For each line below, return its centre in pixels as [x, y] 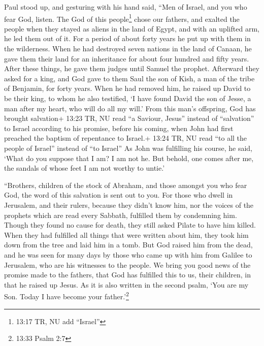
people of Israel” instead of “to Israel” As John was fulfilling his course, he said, [128, 148]
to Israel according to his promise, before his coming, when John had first [119, 128]
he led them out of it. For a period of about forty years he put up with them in [127, 38]
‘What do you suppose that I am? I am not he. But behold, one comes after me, [129, 158]
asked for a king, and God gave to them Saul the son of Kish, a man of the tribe [129, 78]
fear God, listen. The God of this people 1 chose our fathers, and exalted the [122, 18]
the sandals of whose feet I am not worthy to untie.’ [85, 168]
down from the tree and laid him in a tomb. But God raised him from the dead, [128, 245]
